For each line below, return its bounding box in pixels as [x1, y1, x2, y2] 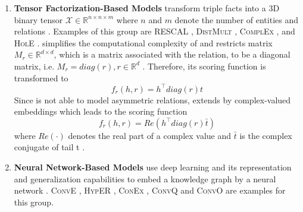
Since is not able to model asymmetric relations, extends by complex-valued [14, 93, 291, 106]
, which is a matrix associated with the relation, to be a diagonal [54, 48, 290, 61]
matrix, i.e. [14, 59, 55, 72]
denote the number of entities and [174, 13, 299, 26]
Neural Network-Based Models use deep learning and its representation [14, 161, 292, 173]
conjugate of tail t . [14, 141, 85, 153]
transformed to [14, 71, 68, 84]
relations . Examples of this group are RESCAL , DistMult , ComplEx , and [14, 25, 295, 37]
